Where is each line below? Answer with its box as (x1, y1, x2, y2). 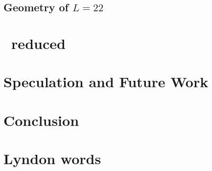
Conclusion (3, 110, 79, 130)
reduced (11, 33, 66, 53)
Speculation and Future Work (3, 72, 209, 92)
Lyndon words (3, 148, 101, 169)
